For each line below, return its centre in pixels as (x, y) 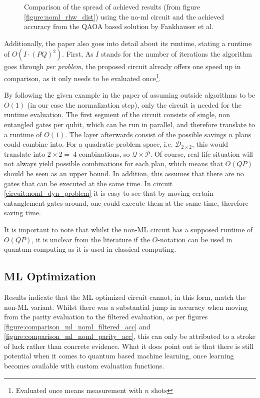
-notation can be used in (195, 239)
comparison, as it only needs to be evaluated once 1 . (82, 77)
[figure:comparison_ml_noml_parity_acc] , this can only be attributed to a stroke (130, 336)
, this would (210, 144)
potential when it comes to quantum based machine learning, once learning (119, 356)
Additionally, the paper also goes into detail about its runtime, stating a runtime (128, 43)
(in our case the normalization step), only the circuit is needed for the (134, 104)
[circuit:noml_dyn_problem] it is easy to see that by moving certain (109, 193)
